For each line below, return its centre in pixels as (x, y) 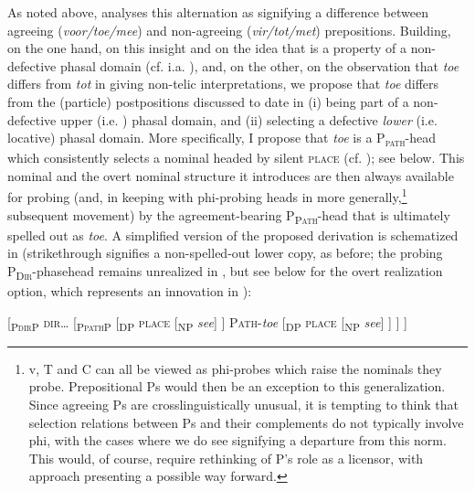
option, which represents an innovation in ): (130, 291)
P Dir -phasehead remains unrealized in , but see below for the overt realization (225, 272)
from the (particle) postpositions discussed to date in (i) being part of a (208, 101)
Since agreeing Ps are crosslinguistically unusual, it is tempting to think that (243, 405)
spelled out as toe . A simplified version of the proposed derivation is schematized (233, 235)
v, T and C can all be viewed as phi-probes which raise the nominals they (235, 368)
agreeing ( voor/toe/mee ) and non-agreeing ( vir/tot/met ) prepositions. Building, (229, 30)
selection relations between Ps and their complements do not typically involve (246, 422)
